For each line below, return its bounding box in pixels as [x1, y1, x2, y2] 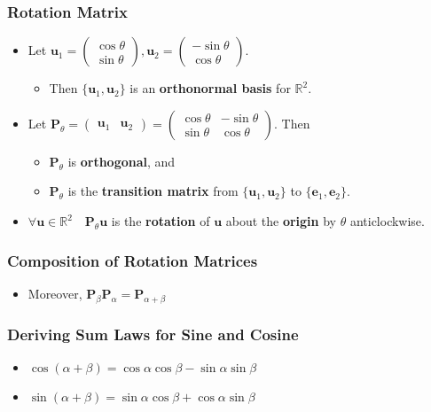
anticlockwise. [349, 212, 425, 229]
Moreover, [27, 284, 82, 302]
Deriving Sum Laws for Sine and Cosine [7, 323, 299, 345]
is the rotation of [111, 212, 210, 229]
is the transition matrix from [67, 182, 239, 200]
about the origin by [225, 212, 336, 229]
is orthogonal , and [67, 152, 176, 170]
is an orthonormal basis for [129, 79, 291, 97]
